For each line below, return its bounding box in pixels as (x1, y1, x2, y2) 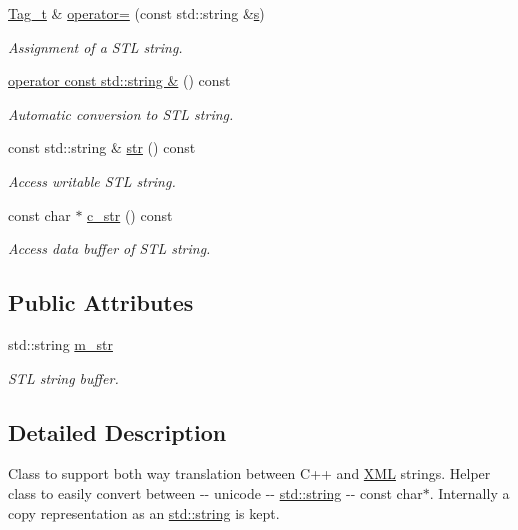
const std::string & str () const (8, 137, 196, 158)
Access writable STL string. (8, 170, 176, 191)
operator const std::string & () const (8, 70, 231, 91)
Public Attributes (8, 287, 194, 318)
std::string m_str (8, 333, 113, 354)
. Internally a (429, 482, 510, 503)
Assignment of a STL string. (8, 36, 183, 57)
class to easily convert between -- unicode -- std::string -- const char (8, 482, 423, 503)
